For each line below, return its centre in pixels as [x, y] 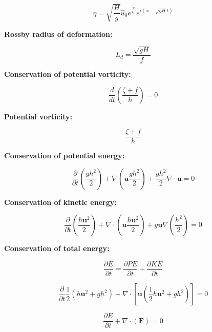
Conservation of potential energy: [65, 155]
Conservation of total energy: [57, 248]
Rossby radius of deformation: [58, 34]
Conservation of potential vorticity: [68, 74]
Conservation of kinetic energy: [60, 202]
